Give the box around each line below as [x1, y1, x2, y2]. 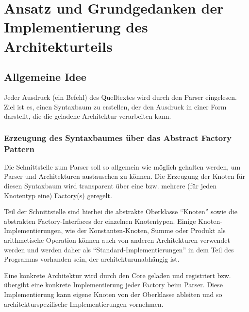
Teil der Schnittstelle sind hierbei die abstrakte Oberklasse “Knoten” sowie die [4, 206, 237, 217]
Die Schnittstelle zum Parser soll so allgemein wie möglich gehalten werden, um [4, 161, 241, 172]
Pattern [4, 142, 34, 155]
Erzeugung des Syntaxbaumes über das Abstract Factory [4, 131, 232, 143]
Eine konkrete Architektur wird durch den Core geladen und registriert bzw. [4, 270, 231, 280]
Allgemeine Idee [4, 69, 86, 84]
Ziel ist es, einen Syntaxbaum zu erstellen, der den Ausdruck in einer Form [4, 101, 227, 111]
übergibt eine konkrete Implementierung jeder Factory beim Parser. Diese [4, 280, 223, 290]
